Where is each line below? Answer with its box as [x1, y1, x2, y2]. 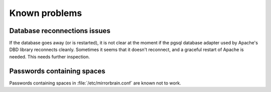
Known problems [9, 7, 82, 18]
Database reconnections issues [9, 26, 110, 35]
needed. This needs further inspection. [9, 53, 90, 59]
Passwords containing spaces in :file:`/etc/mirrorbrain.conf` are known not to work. [9, 80, 181, 86]
